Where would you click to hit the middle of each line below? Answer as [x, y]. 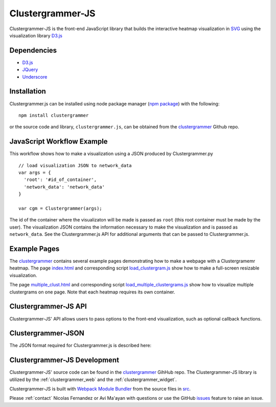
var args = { [35, 173]
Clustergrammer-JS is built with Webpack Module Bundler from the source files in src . [100, 389]
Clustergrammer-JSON [47, 333]
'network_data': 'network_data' [64, 187]
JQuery [30, 70]
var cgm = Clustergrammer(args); [60, 208]
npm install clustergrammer [54, 115]
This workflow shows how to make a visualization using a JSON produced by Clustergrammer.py [111, 154]
